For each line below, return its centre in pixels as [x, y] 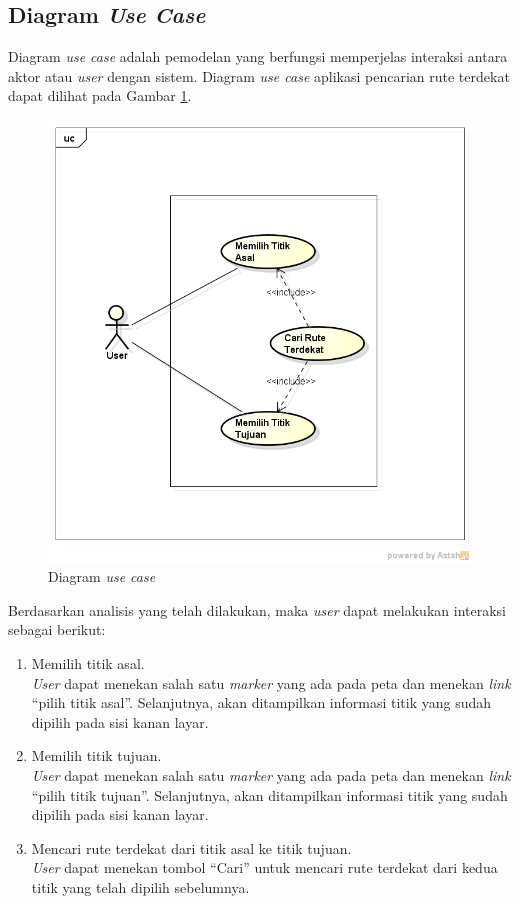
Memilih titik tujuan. [96, 755]
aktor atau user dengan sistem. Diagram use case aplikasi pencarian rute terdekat [259, 75]
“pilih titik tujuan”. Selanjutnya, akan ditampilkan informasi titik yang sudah [269, 794]
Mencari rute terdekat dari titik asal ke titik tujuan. [191, 847]
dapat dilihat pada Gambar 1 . [100, 95]
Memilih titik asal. [88, 663]
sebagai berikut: [57, 629]
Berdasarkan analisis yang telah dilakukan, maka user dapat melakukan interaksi [257, 609]
